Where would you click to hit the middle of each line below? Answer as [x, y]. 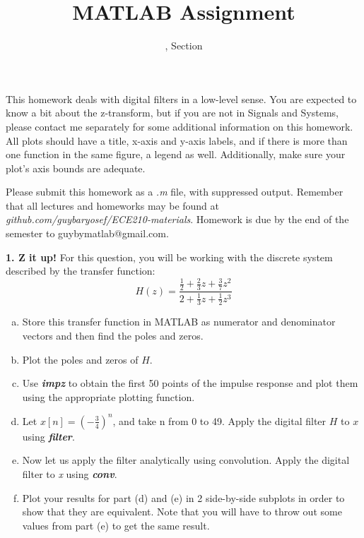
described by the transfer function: [81, 271]
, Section [184, 46]
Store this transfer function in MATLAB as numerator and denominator [179, 322]
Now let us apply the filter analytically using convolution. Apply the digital [186, 460]
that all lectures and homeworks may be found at [113, 205]
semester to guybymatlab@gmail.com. [87, 233]
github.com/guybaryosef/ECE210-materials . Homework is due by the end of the [177, 219]
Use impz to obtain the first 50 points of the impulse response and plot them [190, 383]
